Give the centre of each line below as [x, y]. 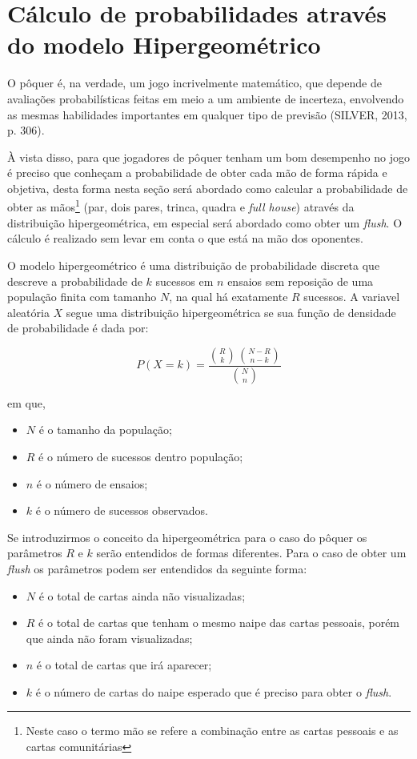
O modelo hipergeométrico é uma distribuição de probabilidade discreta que [194, 265]
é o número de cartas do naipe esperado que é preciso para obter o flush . [214, 691]
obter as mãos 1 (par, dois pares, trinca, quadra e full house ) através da [181, 206]
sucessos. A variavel [352, 297]
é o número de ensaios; [92, 483]
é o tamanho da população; [105, 430]
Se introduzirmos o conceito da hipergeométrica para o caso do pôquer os [187, 537]
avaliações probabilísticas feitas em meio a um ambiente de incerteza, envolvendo [206, 98]
